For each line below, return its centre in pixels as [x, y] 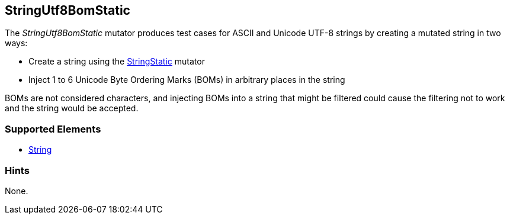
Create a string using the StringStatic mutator [117, 62]
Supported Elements [53, 129]
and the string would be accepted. [72, 108]
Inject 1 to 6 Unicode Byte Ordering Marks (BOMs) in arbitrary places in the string [187, 80]
